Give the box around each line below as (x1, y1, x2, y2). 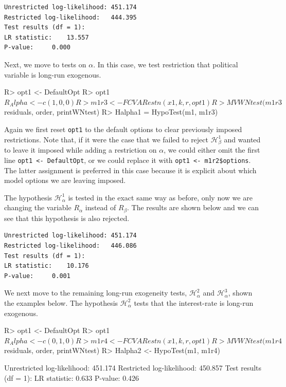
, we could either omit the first (164, 144, 260, 155)
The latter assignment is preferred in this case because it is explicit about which (4, 164, 257, 175)
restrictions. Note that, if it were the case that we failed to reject (4, 134, 208, 144)
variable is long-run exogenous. (4, 69, 101, 80)
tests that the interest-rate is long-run (134, 297, 254, 308)
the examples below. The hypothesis (4, 297, 118, 308)
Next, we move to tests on (4, 59, 86, 69)
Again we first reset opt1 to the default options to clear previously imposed (4, 123, 242, 134)
